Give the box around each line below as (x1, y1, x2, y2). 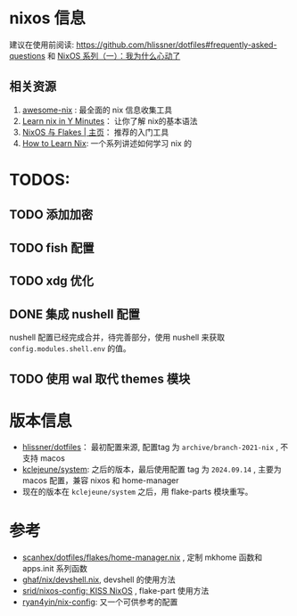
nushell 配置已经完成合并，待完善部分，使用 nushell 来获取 (9, 332, 226, 342)
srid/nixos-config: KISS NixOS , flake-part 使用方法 (21, 586, 210, 596)
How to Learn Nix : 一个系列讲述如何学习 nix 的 (21, 137, 193, 148)
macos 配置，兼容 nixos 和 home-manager (21, 475, 180, 486)
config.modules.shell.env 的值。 (9, 342, 131, 353)
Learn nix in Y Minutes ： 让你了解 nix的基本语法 (21, 115, 198, 126)
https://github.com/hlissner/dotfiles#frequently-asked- (75, 39, 277, 50)
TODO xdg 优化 (9, 274, 95, 289)
